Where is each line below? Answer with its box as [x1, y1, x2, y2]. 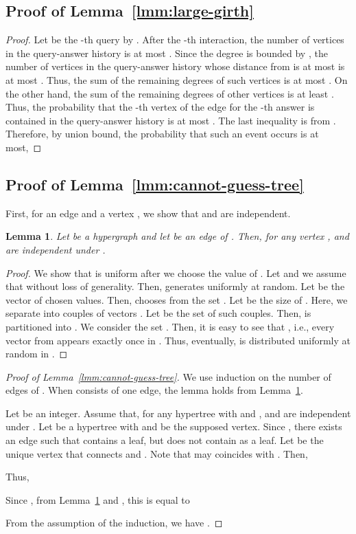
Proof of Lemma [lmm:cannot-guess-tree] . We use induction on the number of [5, 369, 331, 383]
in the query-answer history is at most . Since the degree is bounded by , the [5, 45, 328, 60]
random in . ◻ [5, 346, 68, 361]
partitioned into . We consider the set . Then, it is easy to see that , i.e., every [5, 319, 335, 333]
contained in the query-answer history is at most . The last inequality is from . [5, 113, 336, 127]
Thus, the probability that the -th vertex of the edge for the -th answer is [5, 100, 315, 114]
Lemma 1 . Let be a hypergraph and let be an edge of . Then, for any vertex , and [5, 229, 349, 243]
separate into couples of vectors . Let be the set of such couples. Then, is [5, 306, 311, 320]
